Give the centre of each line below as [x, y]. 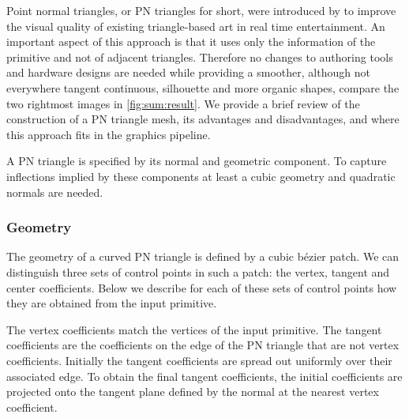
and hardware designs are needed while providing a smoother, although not [188, 72]
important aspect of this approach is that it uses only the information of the [191, 41]
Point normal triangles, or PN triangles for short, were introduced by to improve [201, 10]
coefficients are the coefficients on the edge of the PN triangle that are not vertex [203, 345]
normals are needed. [55, 192]
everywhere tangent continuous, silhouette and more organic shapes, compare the [203, 87]
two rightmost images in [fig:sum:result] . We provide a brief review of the [183, 103]
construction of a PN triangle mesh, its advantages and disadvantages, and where [203, 119]
